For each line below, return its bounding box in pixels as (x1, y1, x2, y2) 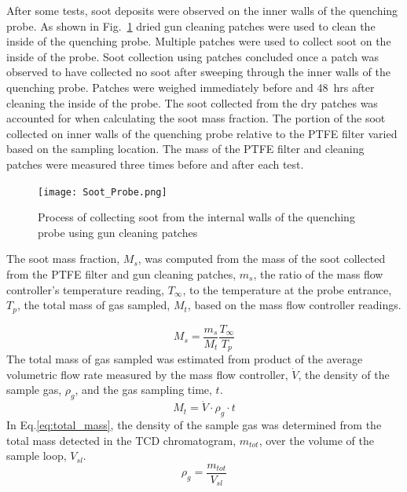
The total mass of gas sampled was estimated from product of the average (6, 351, 363, 367)
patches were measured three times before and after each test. (6, 155, 304, 172)
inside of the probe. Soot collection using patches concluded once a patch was (6, 48, 379, 64)
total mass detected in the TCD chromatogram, (6, 432, 236, 448)
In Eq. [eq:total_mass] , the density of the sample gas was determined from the (6, 417, 382, 433)
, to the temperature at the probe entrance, (182, 281, 392, 297)
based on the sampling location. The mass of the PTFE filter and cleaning (6, 140, 365, 157)
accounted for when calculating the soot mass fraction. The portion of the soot (6, 110, 386, 126)
